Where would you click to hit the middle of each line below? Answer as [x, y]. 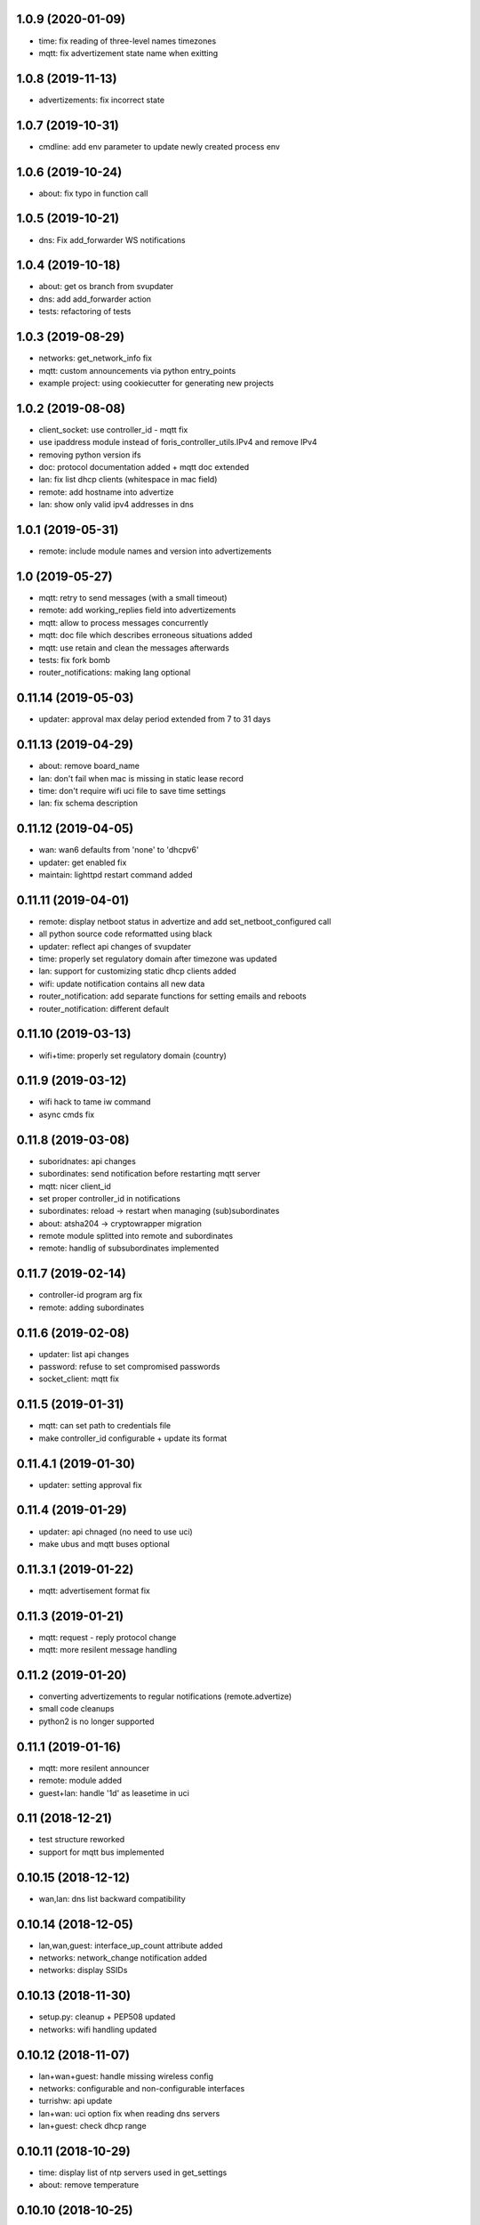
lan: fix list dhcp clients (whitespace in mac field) [128, 480]
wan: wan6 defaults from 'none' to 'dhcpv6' [119, 850]
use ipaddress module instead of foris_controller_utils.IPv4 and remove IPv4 [178, 442]
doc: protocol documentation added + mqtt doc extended [144, 466]
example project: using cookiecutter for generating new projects [156, 383]
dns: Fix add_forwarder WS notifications [112, 239]
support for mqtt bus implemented [101, 1852]
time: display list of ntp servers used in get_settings [133, 2172]
